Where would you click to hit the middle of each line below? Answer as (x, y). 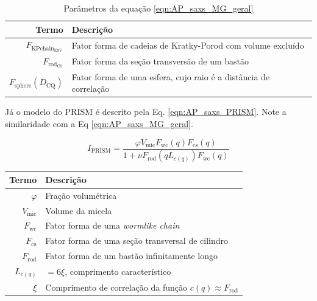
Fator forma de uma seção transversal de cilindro (137, 240)
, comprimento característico (118, 271)
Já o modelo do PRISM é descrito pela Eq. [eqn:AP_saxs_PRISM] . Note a (146, 112)
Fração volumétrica (81, 195)
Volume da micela (79, 210)
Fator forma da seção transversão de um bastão (160, 61)
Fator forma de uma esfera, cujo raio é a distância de (171, 76)
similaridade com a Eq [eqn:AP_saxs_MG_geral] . (99, 123)
